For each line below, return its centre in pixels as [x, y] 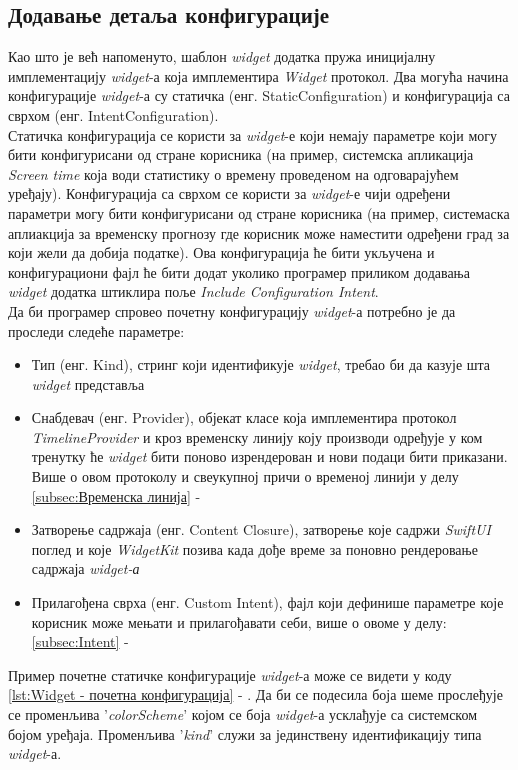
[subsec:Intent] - [80, 641]
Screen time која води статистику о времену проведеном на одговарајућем [233, 173]
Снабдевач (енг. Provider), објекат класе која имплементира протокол [244, 417]
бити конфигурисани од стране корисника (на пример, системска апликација [241, 154]
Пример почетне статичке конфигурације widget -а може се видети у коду [230, 674]
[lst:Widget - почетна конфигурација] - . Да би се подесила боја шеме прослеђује [255, 694]
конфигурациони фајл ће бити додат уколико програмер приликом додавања [239, 271]
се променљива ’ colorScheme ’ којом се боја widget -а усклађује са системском [243, 714]
